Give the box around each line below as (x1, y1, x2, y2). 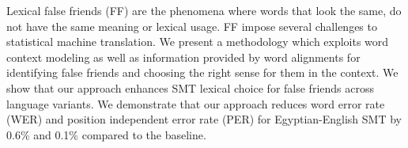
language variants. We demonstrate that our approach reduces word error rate (6, 95, 385, 112)
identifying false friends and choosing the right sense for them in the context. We (6, 64, 399, 81)
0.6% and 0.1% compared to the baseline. (6, 126, 206, 142)
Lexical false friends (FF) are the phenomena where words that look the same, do (6, 2, 402, 18)
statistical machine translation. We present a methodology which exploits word (6, 33, 389, 50)
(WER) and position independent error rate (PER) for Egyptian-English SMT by (6, 111, 402, 127)
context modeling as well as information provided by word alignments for (6, 48, 361, 65)
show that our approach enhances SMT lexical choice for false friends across (6, 79, 374, 96)
